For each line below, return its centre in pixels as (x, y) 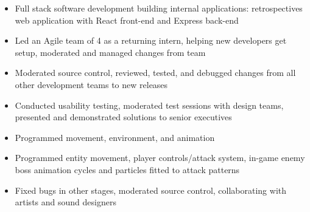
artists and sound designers (65, 202)
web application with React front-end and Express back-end (127, 20)
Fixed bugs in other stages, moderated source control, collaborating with (151, 190)
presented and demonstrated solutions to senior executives (123, 117)
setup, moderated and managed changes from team (110, 52)
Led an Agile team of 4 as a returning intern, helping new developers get (151, 40)
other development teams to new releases (91, 84)
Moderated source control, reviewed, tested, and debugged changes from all (155, 73)
